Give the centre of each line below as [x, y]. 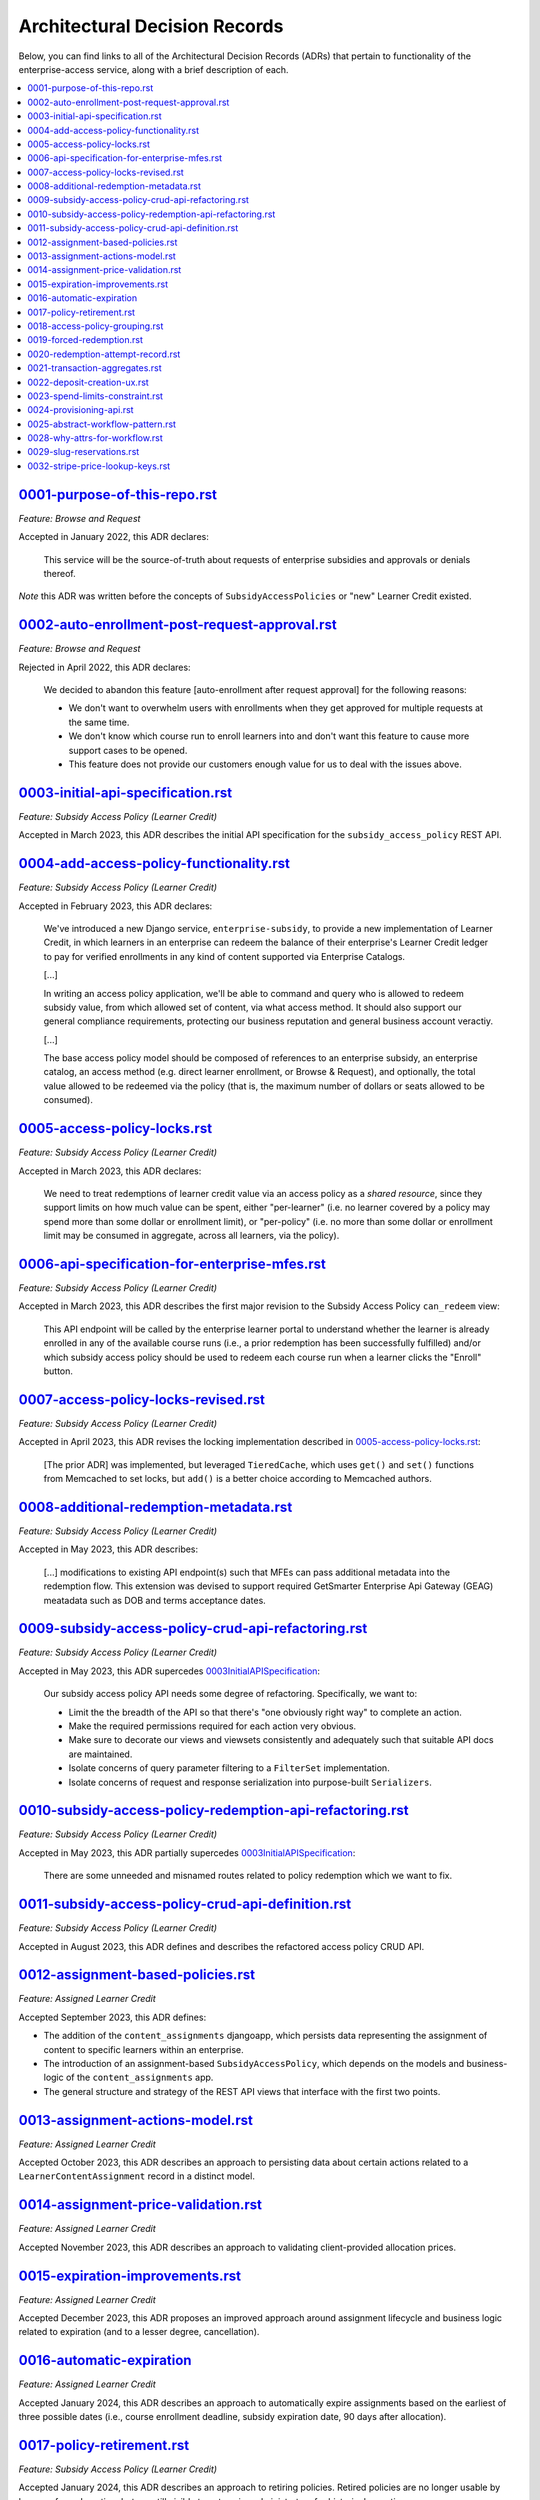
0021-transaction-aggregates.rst [94, 368]
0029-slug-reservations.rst [83, 452]
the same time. [99, 722]
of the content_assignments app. [139, 2077]
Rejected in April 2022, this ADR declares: [104, 667]
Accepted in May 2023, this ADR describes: [108, 1549]
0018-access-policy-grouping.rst [95, 326]
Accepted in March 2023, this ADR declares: [110, 1171]
